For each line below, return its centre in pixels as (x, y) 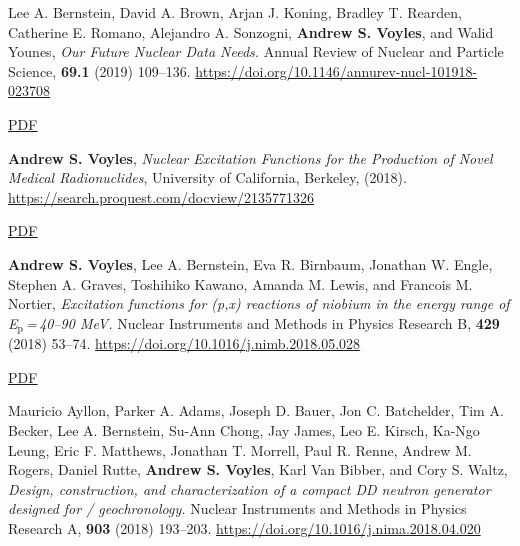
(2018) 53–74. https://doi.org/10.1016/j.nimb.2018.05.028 (184, 343)
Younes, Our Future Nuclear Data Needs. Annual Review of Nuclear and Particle (256, 51)
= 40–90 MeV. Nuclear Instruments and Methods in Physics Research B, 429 (263, 322)
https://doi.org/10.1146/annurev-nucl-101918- (336, 70)
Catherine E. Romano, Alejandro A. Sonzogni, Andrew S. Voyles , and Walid (251, 31)
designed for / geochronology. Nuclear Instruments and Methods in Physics (237, 508)
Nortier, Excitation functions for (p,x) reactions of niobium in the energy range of (259, 303)
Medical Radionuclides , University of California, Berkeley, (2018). (207, 177)
